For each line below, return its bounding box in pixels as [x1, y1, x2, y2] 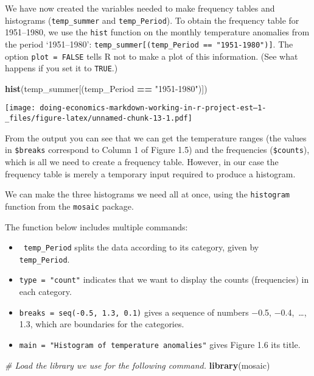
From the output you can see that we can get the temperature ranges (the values [5, 131, 307, 144]
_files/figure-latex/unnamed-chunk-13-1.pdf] [5, 114, 192, 123]
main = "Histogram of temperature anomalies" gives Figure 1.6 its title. [19, 338, 301, 350]
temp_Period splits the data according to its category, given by [23, 241, 259, 254]
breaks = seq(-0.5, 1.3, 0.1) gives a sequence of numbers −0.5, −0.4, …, [19, 305, 307, 318]
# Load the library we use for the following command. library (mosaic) [5, 358, 270, 371]
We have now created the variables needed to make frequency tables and [5, 2, 275, 14]
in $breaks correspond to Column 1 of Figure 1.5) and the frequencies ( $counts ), [5, 143, 310, 156]
